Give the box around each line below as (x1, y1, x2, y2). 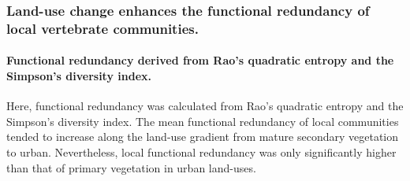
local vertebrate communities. (6, 18, 199, 38)
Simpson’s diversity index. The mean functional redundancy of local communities (6, 113, 399, 129)
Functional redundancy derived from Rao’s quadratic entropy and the (6, 52, 394, 68)
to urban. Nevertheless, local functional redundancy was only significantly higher (6, 143, 397, 160)
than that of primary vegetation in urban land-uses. (6, 159, 256, 175)
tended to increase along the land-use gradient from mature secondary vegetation (6, 128, 399, 145)
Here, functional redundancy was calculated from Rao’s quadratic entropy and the (6, 98, 404, 114)
